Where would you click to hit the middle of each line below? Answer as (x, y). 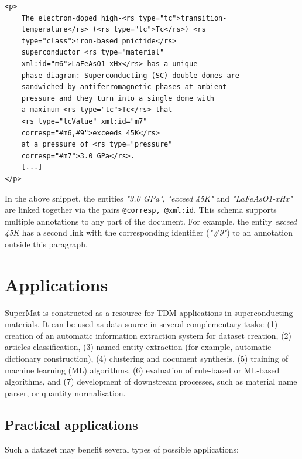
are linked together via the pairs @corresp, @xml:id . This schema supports (141, 210)
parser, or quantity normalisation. (65, 392)
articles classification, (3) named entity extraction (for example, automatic (138, 347)
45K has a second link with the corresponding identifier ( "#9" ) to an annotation (149, 232)
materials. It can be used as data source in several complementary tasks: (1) (141, 324)
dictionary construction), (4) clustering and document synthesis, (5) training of (147, 358)
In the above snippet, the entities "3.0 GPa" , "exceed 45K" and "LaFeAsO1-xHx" (149, 198)
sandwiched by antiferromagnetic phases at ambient (124, 87)
